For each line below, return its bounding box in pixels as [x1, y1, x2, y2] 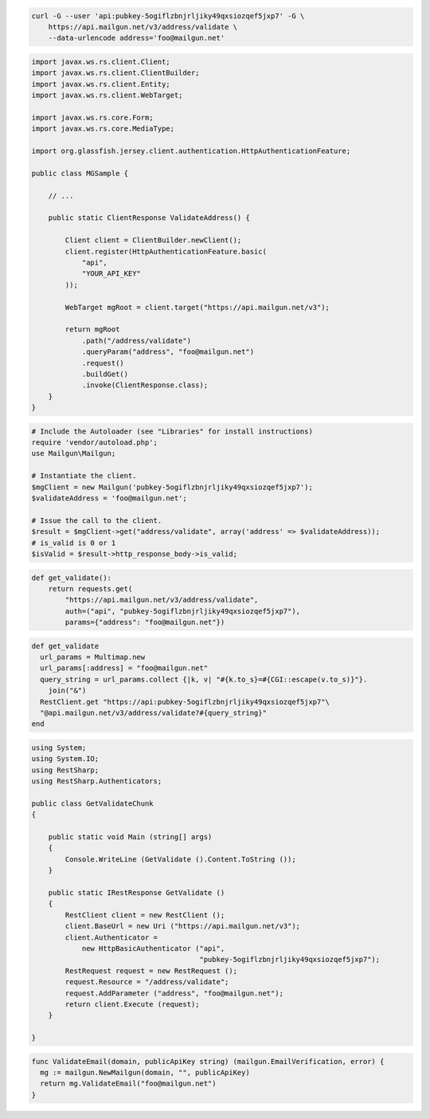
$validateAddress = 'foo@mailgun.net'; [31, 493, 187, 502]
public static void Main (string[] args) [48, 833, 213, 842]
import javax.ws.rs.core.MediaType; [31, 124, 175, 133]
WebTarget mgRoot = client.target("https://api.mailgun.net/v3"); [64, 303, 330, 312]
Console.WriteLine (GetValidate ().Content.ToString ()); [64, 854, 296, 864]
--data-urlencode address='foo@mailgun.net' [48, 33, 225, 43]
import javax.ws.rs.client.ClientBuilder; [31, 69, 200, 77]
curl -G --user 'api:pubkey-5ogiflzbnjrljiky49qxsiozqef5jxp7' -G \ [31, 11, 305, 20]
